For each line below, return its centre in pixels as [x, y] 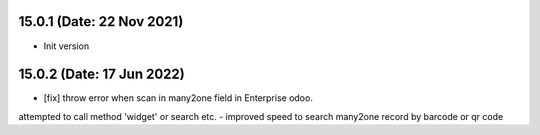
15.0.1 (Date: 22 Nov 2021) [101, 21]
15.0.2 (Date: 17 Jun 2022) [101, 74]
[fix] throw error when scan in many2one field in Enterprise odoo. [178, 98]
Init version [66, 46]
